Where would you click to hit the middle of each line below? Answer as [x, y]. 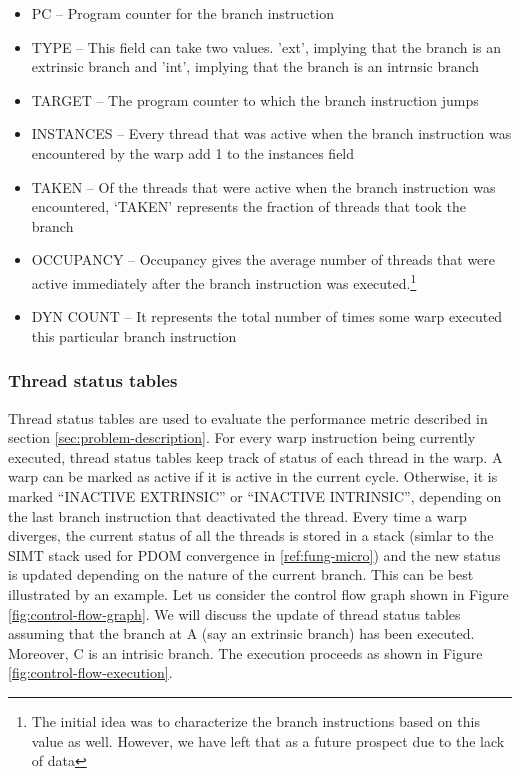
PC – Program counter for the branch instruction [182, 13]
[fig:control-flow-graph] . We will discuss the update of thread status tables [234, 613]
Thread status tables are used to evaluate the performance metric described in [248, 417]
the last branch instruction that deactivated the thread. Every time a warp [237, 515]
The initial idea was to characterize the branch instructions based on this [255, 720]
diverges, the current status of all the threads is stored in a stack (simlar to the [251, 535]
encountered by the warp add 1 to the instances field [193, 152]
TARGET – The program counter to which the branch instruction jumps [255, 99]
